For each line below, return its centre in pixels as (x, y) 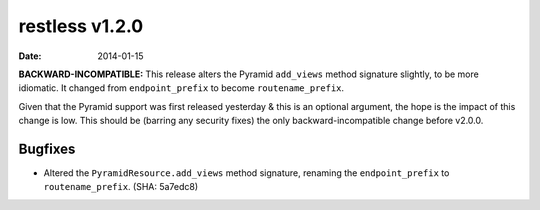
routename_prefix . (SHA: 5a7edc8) (121, 187)
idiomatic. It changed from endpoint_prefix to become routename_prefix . (181, 88)
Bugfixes (47, 148)
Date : (30, 56)
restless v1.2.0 (81, 26)
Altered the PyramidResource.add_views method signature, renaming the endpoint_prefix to (246, 173)
